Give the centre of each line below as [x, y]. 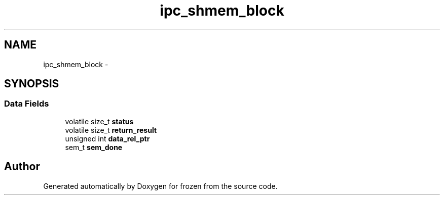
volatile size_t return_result [111, 130]
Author [22, 167]
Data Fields [27, 104]
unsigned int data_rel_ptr [107, 138]
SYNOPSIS [32, 84]
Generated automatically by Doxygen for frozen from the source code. [160, 186]
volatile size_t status [99, 121]
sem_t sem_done [94, 147]
